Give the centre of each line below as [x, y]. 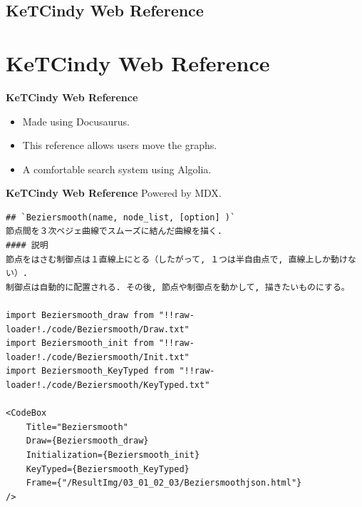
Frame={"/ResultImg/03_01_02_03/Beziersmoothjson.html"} [164, 483]
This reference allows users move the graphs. [120, 145]
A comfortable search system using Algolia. [117, 169]
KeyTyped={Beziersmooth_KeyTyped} [108, 469]
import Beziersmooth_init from [80, 343]
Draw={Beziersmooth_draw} [87, 441]
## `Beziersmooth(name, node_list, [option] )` [121, 217]
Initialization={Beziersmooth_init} [113, 455]
